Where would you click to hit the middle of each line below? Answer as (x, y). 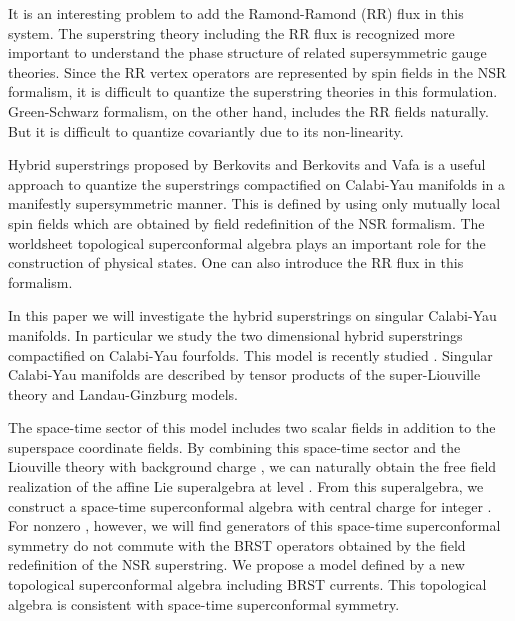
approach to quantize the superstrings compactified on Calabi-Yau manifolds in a (257, 183)
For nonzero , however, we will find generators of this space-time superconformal (254, 525)
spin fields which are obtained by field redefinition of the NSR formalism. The (246, 222)
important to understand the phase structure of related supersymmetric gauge (247, 52)
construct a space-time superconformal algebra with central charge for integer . (250, 505)
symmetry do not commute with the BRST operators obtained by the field (237, 544)
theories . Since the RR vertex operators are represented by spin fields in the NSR (257, 71)
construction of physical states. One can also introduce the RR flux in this (236, 262)
